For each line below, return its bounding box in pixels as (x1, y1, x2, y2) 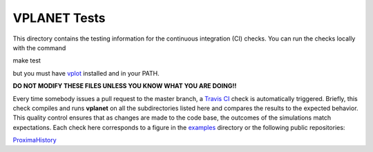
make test (12, 56, 41, 65)
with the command (12, 43, 66, 52)
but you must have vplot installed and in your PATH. (12, 69, 160, 77)
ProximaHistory (12, 136, 57, 144)
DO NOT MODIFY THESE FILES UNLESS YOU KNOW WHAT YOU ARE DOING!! (12, 82, 237, 90)
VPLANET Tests (12, 10, 106, 25)
